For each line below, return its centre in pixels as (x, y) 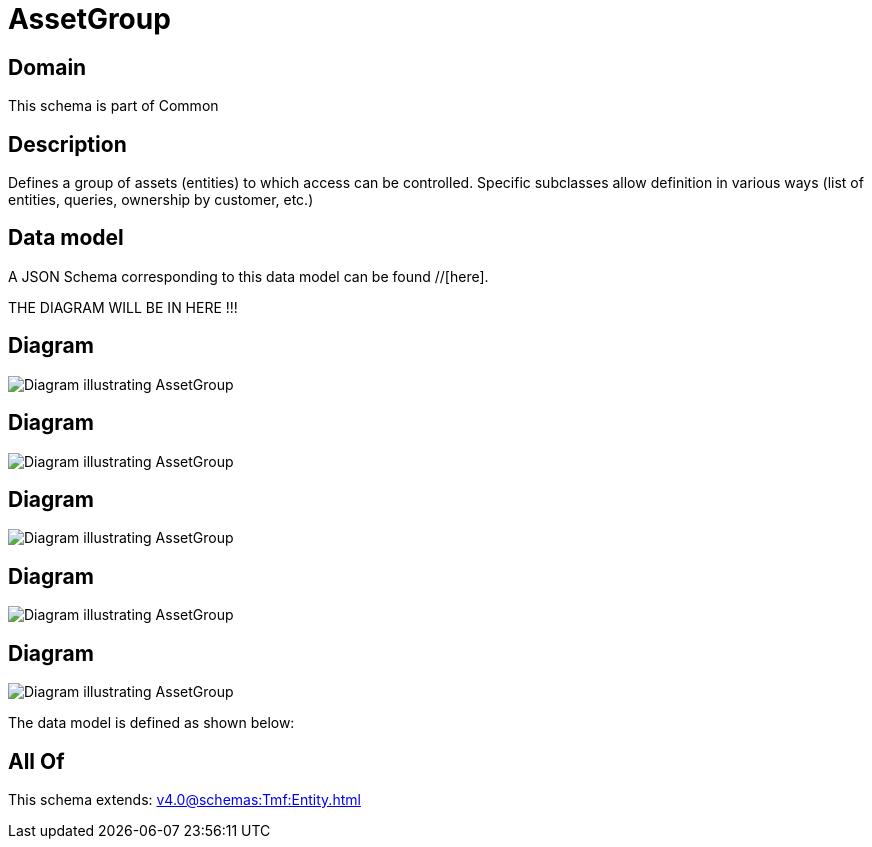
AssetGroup (89, 19)
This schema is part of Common (113, 106)
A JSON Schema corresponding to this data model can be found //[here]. (248, 276)
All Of (36, 761)
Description (67, 144)
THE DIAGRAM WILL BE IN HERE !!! (123, 307)
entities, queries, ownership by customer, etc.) (161, 200)
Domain (47, 67)
